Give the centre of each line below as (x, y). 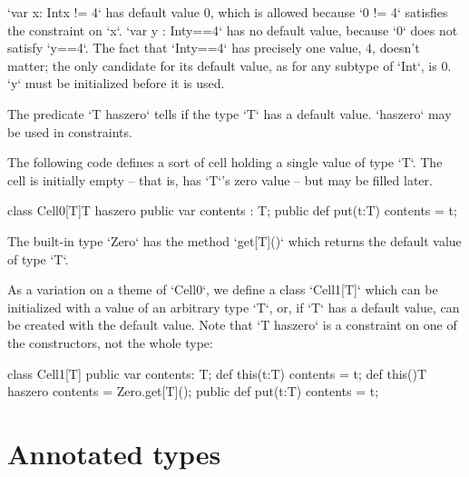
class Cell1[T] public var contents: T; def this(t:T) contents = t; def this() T (217, 373)
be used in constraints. (70, 131)
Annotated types (114, 453)
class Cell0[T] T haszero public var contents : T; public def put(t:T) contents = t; (232, 210)
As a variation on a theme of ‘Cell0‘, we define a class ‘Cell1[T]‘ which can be (223, 289)
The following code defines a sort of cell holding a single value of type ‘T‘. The (225, 162)
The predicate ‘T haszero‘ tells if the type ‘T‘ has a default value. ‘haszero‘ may (230, 113)
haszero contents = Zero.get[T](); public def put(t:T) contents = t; (193, 391)
